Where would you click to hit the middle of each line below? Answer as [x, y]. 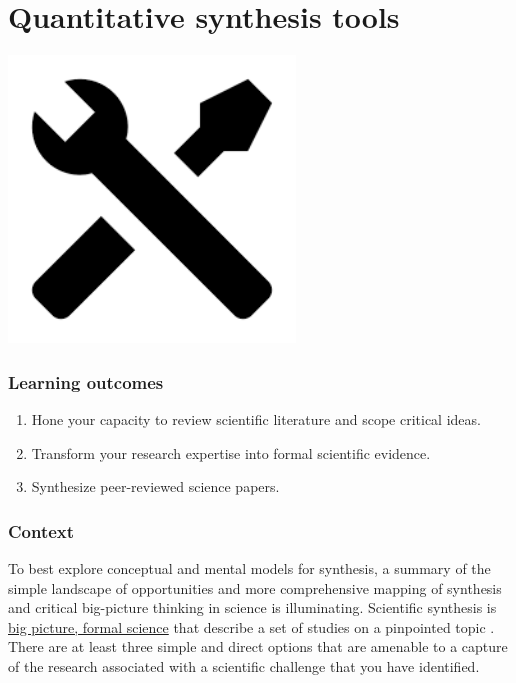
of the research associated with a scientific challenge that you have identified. [244, 665]
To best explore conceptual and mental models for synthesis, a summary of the [249, 567]
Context [41, 530]
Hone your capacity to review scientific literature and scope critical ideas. [256, 418]
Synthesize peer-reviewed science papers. [155, 486]
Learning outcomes [86, 381]
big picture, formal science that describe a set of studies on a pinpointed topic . [251, 626]
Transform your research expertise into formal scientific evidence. [231, 452]
